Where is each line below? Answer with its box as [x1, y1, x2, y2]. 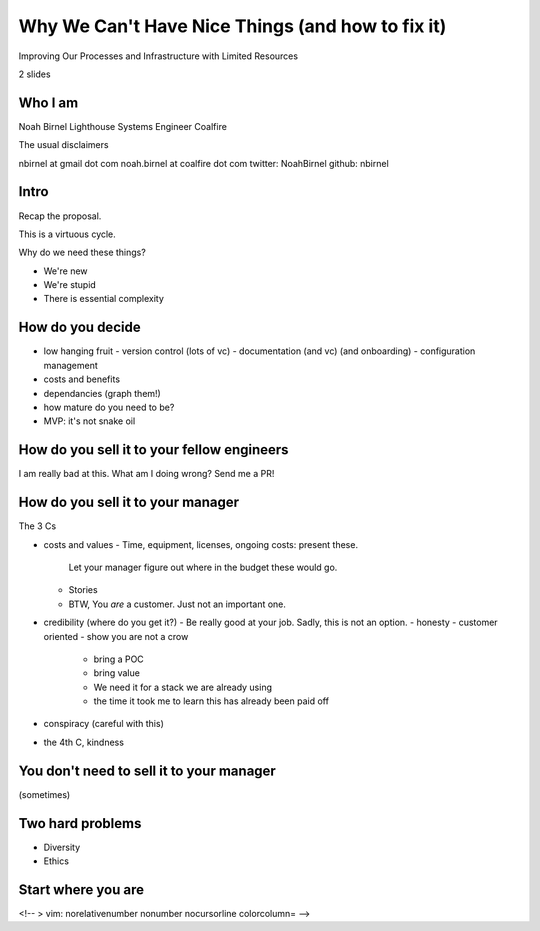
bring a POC [93, 653, 144, 665]
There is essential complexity [43, 293, 165, 305]
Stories [68, 584, 99, 596]
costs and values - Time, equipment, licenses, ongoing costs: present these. [43, 538, 359, 550]
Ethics [43, 855, 70, 867]
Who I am [18, 94, 79, 111]
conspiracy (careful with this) [43, 718, 165, 730]
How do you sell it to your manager [18, 494, 240, 511]
